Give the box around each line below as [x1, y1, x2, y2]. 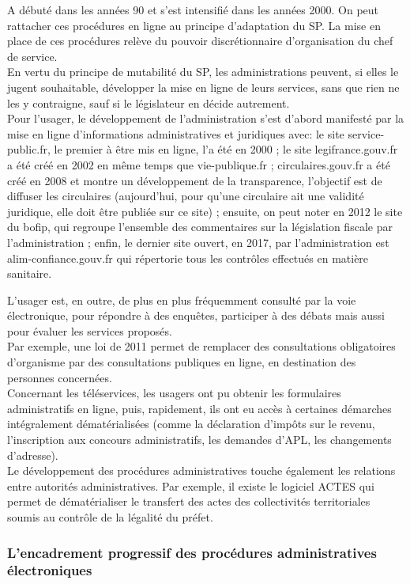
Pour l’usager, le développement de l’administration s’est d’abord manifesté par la [7, 110, 404, 127]
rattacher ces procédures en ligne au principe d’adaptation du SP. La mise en [7, 17, 381, 33]
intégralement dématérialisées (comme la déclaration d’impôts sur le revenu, [7, 415, 375, 432]
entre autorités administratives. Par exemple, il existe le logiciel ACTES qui [7, 477, 374, 494]
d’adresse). [7, 446, 58, 463]
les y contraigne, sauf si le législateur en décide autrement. [7, 94, 290, 111]
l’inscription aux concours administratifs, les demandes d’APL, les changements [7, 431, 392, 448]
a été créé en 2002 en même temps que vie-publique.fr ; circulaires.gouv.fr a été [7, 156, 390, 173]
